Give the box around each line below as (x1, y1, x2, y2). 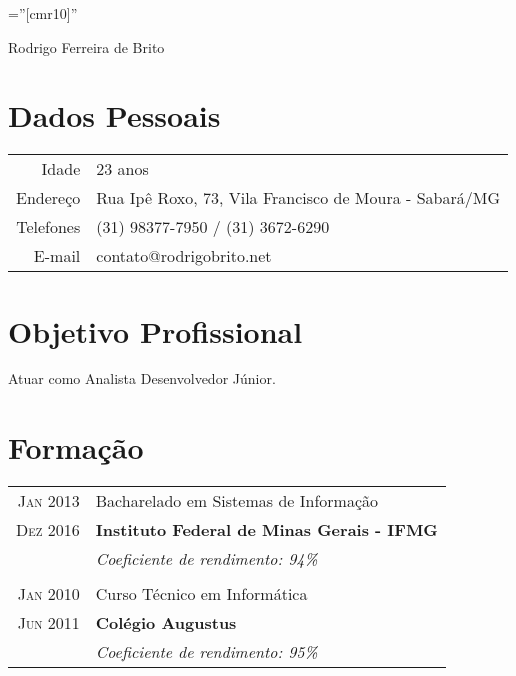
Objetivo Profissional (8, 310, 303, 351)
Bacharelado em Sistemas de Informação (95, 489, 378, 513)
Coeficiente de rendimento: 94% (95, 547, 318, 571)
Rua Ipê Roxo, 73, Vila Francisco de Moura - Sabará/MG (96, 186, 500, 210)
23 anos (96, 157, 149, 181)
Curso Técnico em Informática (95, 582, 308, 606)
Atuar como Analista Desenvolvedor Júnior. (8, 368, 276, 389)
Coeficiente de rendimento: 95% (95, 640, 318, 664)
